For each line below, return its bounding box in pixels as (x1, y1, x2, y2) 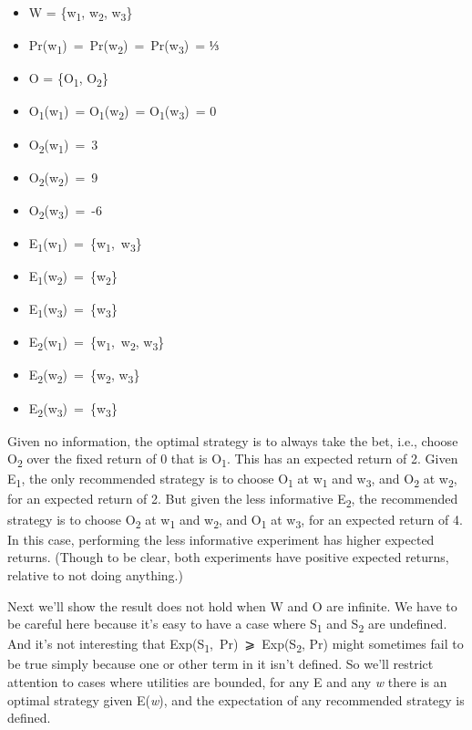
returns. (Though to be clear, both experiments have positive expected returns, (7, 547, 449, 567)
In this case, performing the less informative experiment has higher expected (7, 529, 435, 548)
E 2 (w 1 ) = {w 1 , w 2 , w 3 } (28, 332, 165, 354)
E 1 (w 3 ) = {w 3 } (28, 299, 118, 320)
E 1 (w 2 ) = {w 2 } (28, 266, 118, 287)
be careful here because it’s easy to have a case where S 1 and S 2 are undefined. (7, 614, 447, 635)
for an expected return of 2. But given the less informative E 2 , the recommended (7, 489, 458, 511)
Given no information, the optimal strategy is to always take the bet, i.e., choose (7, 431, 458, 450)
